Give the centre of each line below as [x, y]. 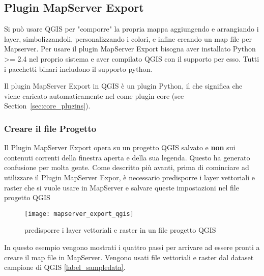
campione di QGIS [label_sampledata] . [65, 267]
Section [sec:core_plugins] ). [47, 106]
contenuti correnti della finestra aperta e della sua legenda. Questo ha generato [127, 157]
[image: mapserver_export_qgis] [79, 214]
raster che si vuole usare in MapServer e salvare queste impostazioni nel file [122, 187]
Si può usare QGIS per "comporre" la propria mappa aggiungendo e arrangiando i [131, 29]
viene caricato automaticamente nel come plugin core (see [94, 95]
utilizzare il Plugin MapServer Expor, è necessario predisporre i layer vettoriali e [129, 177]
